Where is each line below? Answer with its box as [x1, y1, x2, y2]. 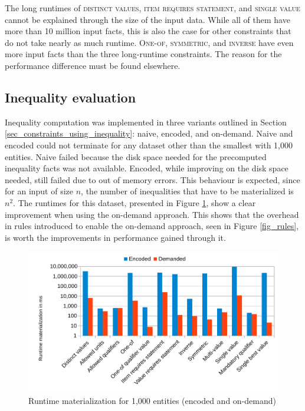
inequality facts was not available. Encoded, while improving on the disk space [5, 162, 288, 174]
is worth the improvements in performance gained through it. [5, 231, 226, 243]
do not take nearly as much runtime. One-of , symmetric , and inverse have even [5, 36, 294, 48]
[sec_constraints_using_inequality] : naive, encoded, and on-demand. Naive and [5, 127, 293, 140]
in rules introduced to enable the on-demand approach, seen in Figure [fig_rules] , [5, 220, 299, 232]
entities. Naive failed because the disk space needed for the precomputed [5, 150, 267, 163]
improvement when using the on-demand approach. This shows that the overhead [5, 208, 299, 220]
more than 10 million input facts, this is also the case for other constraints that [5, 25, 291, 37]
